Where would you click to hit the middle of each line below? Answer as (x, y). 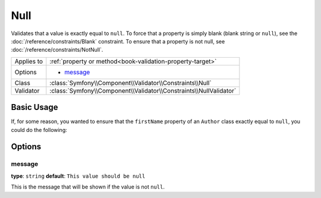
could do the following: (39, 130)
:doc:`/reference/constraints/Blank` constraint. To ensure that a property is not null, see (118, 41)
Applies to (29, 61)
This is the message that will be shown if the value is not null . (88, 187)
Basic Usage (34, 107)
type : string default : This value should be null (78, 176)
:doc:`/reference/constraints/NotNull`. (57, 50)
